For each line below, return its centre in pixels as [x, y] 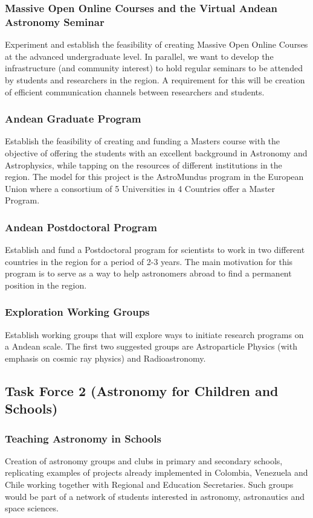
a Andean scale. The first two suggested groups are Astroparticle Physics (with [151, 346]
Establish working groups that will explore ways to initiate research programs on [154, 334]
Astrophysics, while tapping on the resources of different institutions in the [144, 165]
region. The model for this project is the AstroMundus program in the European [154, 177]
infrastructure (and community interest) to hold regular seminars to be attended [154, 68]
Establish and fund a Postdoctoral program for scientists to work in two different [155, 250]
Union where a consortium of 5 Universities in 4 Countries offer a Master [140, 188]
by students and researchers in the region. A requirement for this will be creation [155, 79]
